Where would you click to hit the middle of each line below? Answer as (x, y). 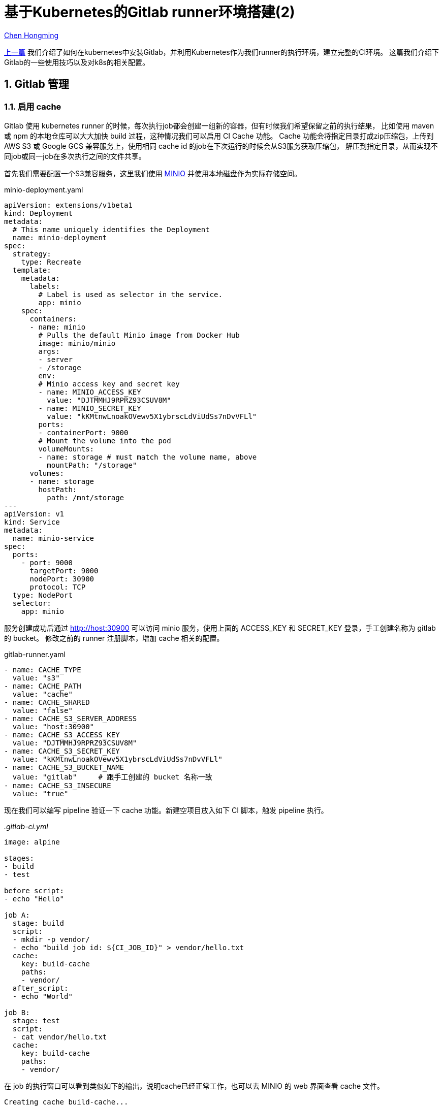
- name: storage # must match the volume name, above (148, 457)
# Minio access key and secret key (109, 384)
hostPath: (58, 489)
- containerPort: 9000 (83, 432)
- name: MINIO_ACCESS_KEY (90, 392)
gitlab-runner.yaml (35, 654)
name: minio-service (53, 538)
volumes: (47, 473)
